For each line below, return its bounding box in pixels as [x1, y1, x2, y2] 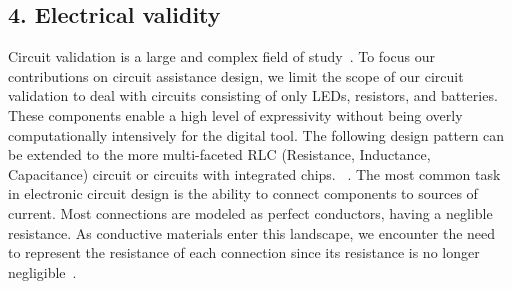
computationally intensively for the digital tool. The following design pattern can [8, 124, 505, 145]
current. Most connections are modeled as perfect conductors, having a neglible [8, 202, 493, 223]
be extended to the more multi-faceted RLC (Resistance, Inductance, [8, 144, 431, 165]
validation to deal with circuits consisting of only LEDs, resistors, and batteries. [8, 85, 498, 106]
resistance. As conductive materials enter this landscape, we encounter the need [8, 222, 496, 243]
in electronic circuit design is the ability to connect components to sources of [8, 183, 478, 204]
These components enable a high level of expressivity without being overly [8, 104, 463, 125]
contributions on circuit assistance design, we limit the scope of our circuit [8, 65, 464, 86]
